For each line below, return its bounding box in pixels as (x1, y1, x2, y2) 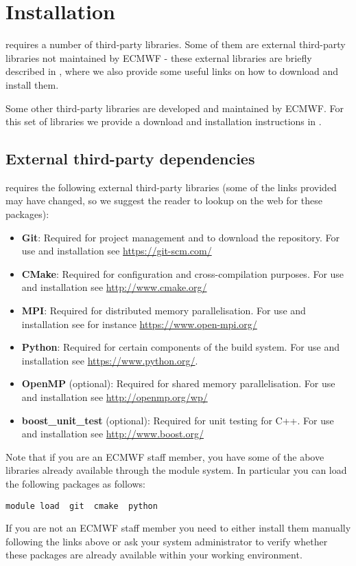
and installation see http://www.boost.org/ (21, 426, 204, 441)
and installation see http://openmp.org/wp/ (21, 390, 208, 404)
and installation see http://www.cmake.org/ (21, 280, 207, 294)
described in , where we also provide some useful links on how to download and (5, 64, 339, 78)
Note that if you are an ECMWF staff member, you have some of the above (5, 449, 324, 464)
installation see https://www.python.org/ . (21, 353, 198, 367)
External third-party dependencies (5, 148, 255, 169)
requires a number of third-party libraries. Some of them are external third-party (5, 37, 346, 52)
